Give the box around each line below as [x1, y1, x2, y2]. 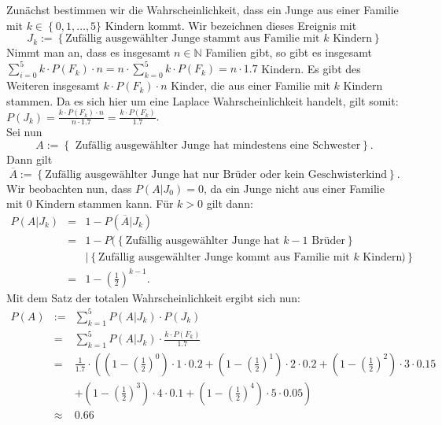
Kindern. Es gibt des [261, 60, 361, 76]
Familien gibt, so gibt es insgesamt [205, 44, 372, 61]
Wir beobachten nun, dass [6, 179, 132, 196]
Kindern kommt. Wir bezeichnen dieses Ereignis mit [105, 17, 357, 33]
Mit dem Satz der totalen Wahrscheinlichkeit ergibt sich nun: [6, 289, 301, 305]
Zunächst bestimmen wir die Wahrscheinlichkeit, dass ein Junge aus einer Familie [6, 2, 399, 17]
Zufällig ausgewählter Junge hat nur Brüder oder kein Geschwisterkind [45, 168, 388, 180]
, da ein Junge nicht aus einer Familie [203, 179, 385, 196]
